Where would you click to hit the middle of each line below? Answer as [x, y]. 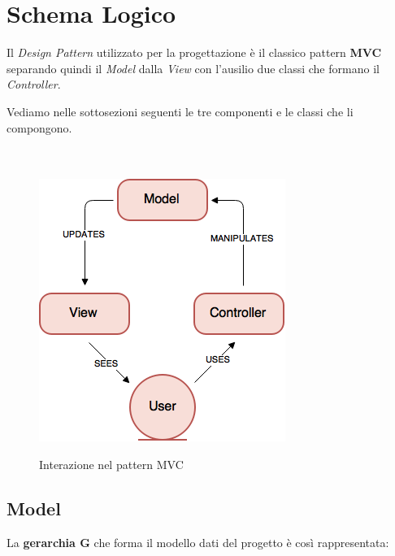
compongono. [39, 127]
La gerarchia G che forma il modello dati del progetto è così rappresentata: [198, 542]
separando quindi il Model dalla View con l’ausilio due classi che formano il [193, 68]
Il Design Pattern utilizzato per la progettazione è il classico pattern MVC [194, 52]
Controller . [34, 84]
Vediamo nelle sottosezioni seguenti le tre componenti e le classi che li [180, 111]
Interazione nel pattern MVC [111, 464]
